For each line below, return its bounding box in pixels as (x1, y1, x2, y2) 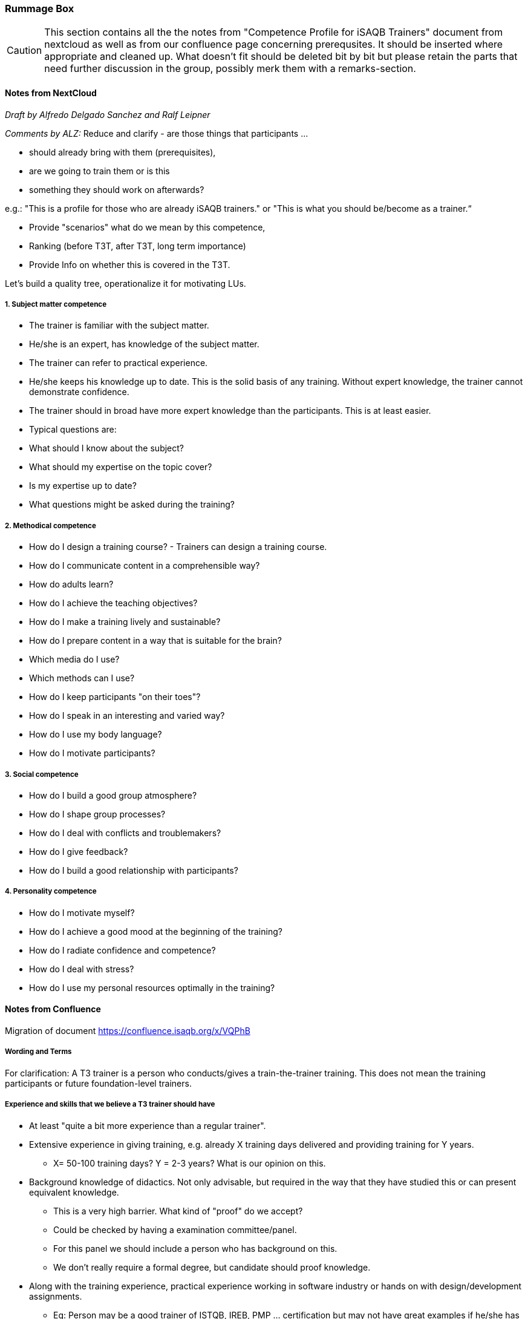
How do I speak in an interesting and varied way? (29, 710, 225, 721)
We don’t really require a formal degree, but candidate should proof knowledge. (53, 1262, 371, 1272)
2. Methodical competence (5, 521, 96, 530)
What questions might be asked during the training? (29, 499, 235, 510)
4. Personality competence (5, 887, 97, 896)
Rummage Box (5, 2, 74, 15)
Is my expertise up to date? (29, 480, 137, 491)
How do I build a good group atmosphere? (29, 790, 197, 800)
